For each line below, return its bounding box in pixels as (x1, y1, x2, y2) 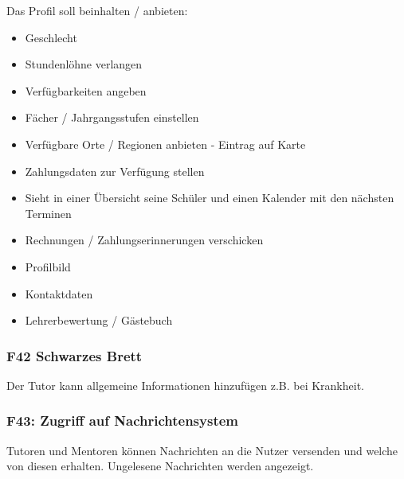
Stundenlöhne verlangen (25, 56, 143, 72)
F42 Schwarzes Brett (6, 345, 143, 365)
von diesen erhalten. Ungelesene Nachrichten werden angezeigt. (6, 458, 314, 474)
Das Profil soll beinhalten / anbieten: (6, 2, 188, 18)
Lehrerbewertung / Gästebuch (25, 312, 173, 329)
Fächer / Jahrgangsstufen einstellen (25, 109, 199, 126)
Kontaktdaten (25, 285, 93, 302)
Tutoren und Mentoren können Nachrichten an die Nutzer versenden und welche (6, 442, 398, 458)
